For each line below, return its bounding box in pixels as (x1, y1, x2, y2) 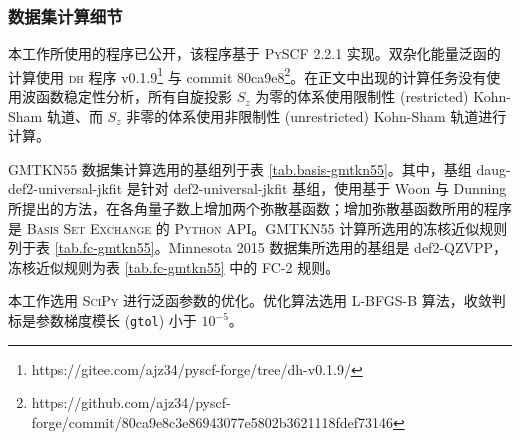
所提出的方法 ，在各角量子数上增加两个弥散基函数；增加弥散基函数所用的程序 (8, 198, 512, 219)
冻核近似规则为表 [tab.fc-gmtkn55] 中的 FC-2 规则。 (8, 256, 340, 277)
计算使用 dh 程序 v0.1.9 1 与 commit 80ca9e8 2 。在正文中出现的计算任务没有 (8, 63, 487, 87)
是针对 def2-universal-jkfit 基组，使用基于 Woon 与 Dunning (126, 178, 507, 199)
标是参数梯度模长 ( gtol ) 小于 (8, 310, 197, 330)
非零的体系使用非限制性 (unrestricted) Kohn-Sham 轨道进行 (126, 105, 507, 126)
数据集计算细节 (8, 3, 123, 28)
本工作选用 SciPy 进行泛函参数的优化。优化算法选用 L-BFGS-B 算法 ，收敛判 (8, 290, 506, 311)
